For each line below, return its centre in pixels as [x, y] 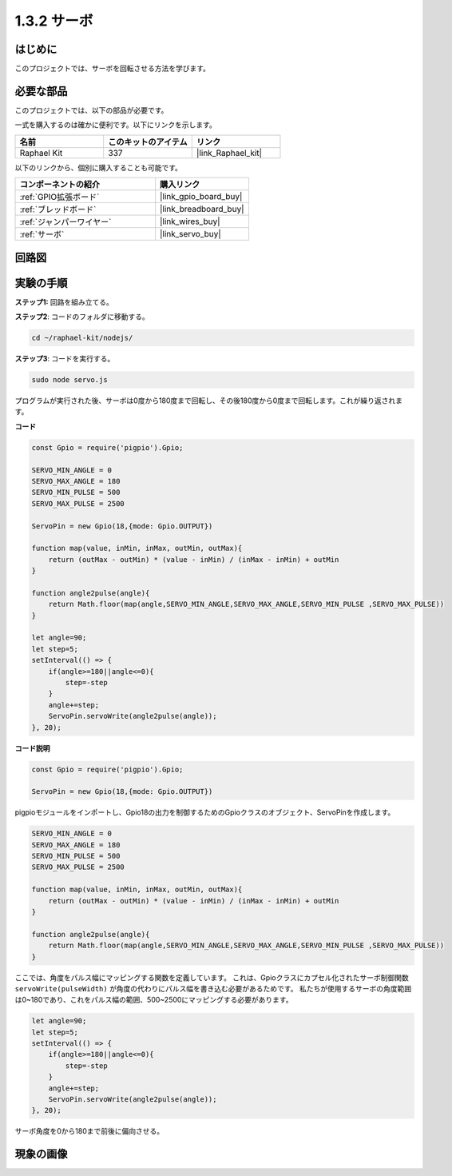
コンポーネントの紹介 [59, 185]
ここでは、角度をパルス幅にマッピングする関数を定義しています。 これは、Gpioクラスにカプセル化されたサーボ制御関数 [212, 977]
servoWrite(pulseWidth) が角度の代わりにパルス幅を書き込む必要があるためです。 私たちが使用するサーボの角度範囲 [213, 988]
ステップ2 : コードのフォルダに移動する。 [82, 317]
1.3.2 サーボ [54, 21]
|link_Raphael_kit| [229, 153]
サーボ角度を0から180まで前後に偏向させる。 [89, 1131]
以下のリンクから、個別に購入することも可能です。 [99, 167]
